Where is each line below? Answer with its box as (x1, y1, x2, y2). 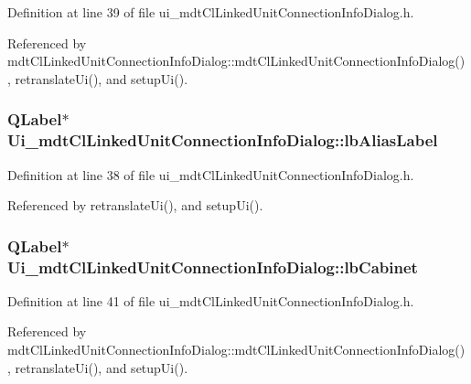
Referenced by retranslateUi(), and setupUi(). (7, 196, 263, 215)
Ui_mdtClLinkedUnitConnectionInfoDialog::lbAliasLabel (7, 129, 438, 152)
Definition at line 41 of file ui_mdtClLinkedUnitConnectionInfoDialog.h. (7, 291, 414, 310)
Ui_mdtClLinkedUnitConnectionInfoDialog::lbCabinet (7, 255, 418, 278)
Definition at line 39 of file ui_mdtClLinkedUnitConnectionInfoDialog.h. (7, 3, 414, 21)
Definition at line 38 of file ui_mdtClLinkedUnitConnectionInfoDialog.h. (7, 165, 414, 184)
